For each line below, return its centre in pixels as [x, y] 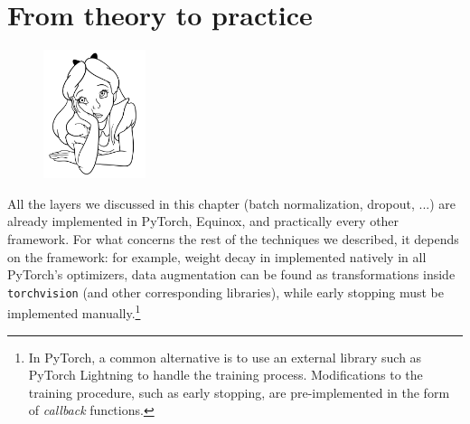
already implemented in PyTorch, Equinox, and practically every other [203, 221]
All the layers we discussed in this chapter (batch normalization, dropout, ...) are [232, 203]
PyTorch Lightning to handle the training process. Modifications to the [226, 375]
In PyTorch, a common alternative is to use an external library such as [225, 357]
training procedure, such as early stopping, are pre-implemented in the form [239, 392]
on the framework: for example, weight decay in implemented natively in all [217, 256]
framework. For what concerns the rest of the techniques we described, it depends [233, 239]
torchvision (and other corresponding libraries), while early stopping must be [226, 292]
